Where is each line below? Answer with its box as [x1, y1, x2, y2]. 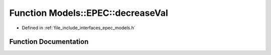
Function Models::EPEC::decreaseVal [9, 7, 168, 18]
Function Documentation [9, 38, 89, 46]
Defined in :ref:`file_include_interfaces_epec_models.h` [22, 25, 135, 31]
